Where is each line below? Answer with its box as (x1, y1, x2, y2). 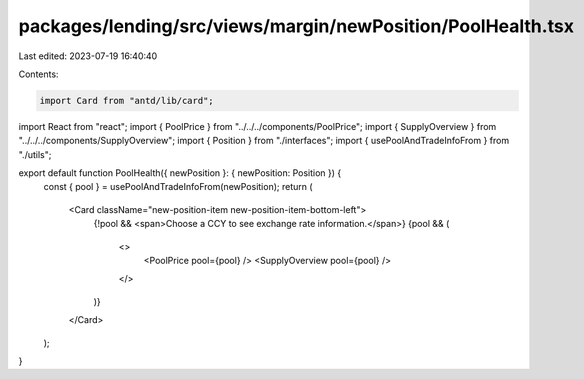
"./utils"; (18, 148, 52, 160)
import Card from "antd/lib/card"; (39, 95, 214, 106)
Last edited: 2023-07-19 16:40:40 (18, 50, 158, 62)
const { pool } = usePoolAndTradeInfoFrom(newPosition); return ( (43, 181, 314, 193)
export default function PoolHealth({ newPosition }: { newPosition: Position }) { (18, 167, 342, 179)
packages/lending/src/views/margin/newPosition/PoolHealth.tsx (18, 15, 575, 37)
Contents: (18, 68, 59, 80)
